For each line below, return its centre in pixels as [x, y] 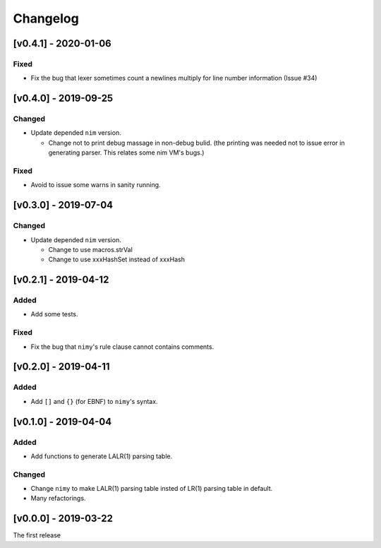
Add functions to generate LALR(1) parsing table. [102, 456]
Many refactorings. [58, 499]
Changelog [46, 18]
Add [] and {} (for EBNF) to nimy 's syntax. [94, 401]
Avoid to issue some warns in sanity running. [96, 185]
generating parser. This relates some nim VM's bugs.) [126, 153]
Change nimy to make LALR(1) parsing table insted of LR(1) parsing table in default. [152, 489]
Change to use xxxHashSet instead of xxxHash [116, 260]
